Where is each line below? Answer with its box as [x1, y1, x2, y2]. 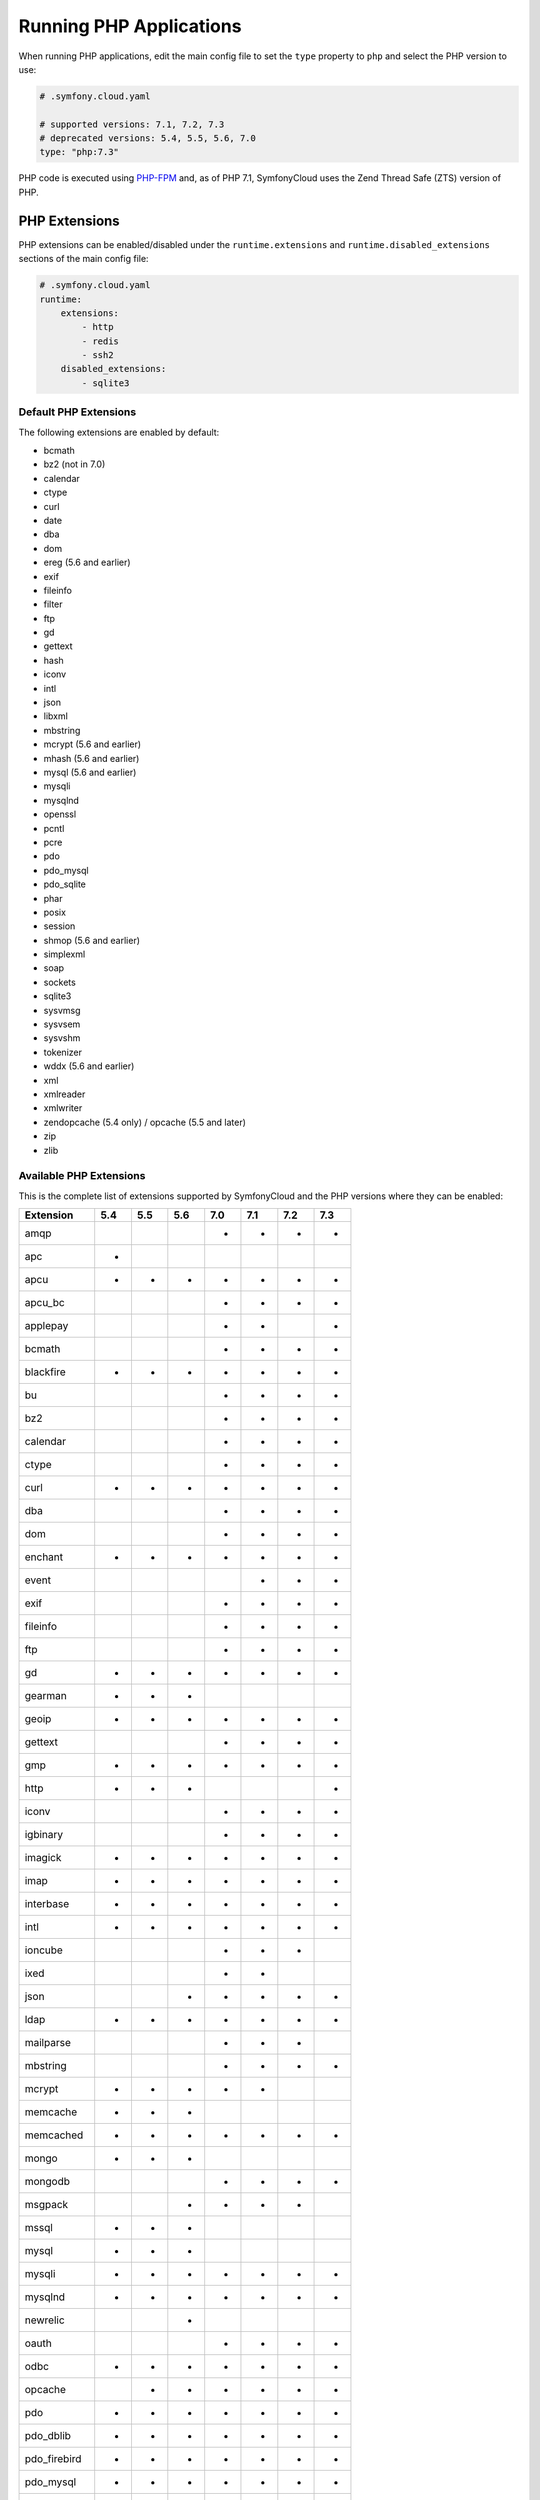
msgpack [24, 2198, 69, 2212]
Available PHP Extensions [18, 1169, 146, 1183]
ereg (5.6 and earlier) [43, 556, 131, 569]
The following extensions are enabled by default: [18, 426, 220, 438]
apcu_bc [24, 1296, 65, 1310]
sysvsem [43, 1018, 81, 1030]
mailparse [24, 2036, 72, 2050]
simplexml [43, 948, 86, 960]
